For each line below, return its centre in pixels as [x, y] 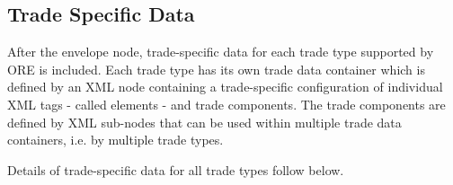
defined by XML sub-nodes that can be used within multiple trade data [204, 122]
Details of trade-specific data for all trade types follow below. [176, 169]
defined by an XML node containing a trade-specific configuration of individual [225, 87]
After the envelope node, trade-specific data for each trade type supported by [221, 52]
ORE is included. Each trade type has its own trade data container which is [216, 69]
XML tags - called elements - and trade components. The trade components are [226, 104]
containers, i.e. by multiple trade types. [115, 140]
